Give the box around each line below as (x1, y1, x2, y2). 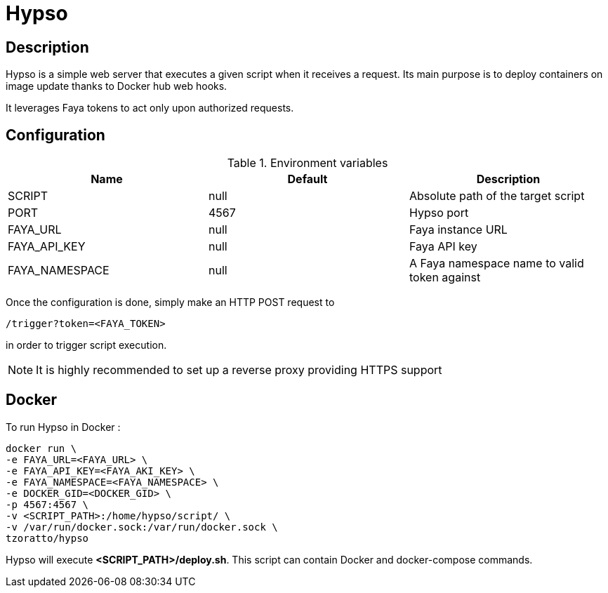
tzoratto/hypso (6, 532, 89, 544)
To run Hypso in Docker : (6, 420, 121, 433)
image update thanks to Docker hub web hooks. (6, 80, 227, 93)
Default (287, 172, 328, 187)
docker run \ (6, 442, 77, 454)
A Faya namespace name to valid (409, 256, 584, 271)
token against (409, 270, 481, 285)
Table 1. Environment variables (227, 156, 388, 171)
